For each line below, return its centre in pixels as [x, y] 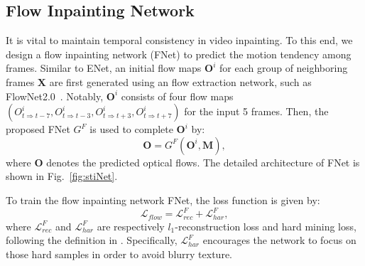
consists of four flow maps [177, 96]
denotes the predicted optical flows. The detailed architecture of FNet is [203, 162]
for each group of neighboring [283, 68]
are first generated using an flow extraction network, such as [180, 81]
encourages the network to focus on [279, 240]
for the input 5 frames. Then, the [256, 111]
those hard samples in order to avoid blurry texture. [119, 254]
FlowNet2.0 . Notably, [55, 96]
